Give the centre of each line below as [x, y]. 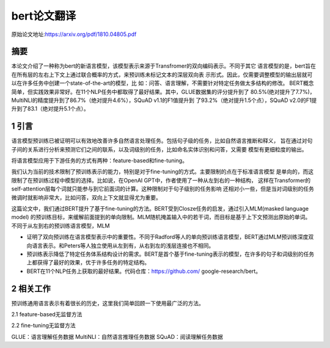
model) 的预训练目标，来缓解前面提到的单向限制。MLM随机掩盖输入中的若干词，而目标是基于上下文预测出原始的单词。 [161, 217]
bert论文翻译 [44, 16]
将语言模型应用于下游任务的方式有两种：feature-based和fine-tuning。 [99, 161]
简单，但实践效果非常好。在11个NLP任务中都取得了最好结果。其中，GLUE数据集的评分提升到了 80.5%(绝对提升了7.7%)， [163, 92]
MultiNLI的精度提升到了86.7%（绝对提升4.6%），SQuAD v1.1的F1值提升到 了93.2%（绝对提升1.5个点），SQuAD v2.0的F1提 [164, 100]
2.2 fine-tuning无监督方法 [43, 325]
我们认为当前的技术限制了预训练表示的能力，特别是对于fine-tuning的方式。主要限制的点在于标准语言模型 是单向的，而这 [163, 172]
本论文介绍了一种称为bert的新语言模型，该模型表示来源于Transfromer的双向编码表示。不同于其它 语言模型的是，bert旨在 [163, 66]
